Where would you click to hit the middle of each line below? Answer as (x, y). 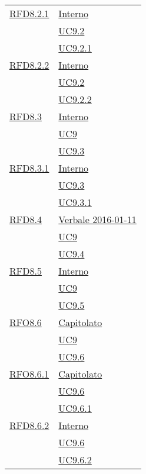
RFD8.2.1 (29, 13)
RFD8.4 (26, 219)
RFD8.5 (26, 271)
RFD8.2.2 (29, 65)
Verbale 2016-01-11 (97, 219)
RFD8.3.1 (29, 168)
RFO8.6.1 (29, 374)
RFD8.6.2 (29, 425)
